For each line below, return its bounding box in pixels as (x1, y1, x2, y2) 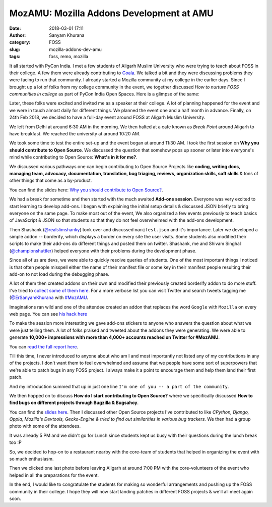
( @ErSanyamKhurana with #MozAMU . (9, 294, 88, 300)
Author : (9, 32, 26, 38)
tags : (9, 54, 21, 60)
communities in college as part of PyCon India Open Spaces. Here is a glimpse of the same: (9, 91, 200, 97)
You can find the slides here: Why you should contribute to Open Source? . (9, 187, 163, 193)
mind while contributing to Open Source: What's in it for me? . (9, 154, 138, 160)
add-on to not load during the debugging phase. (9, 271, 109, 277)
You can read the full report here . (9, 343, 78, 349)
